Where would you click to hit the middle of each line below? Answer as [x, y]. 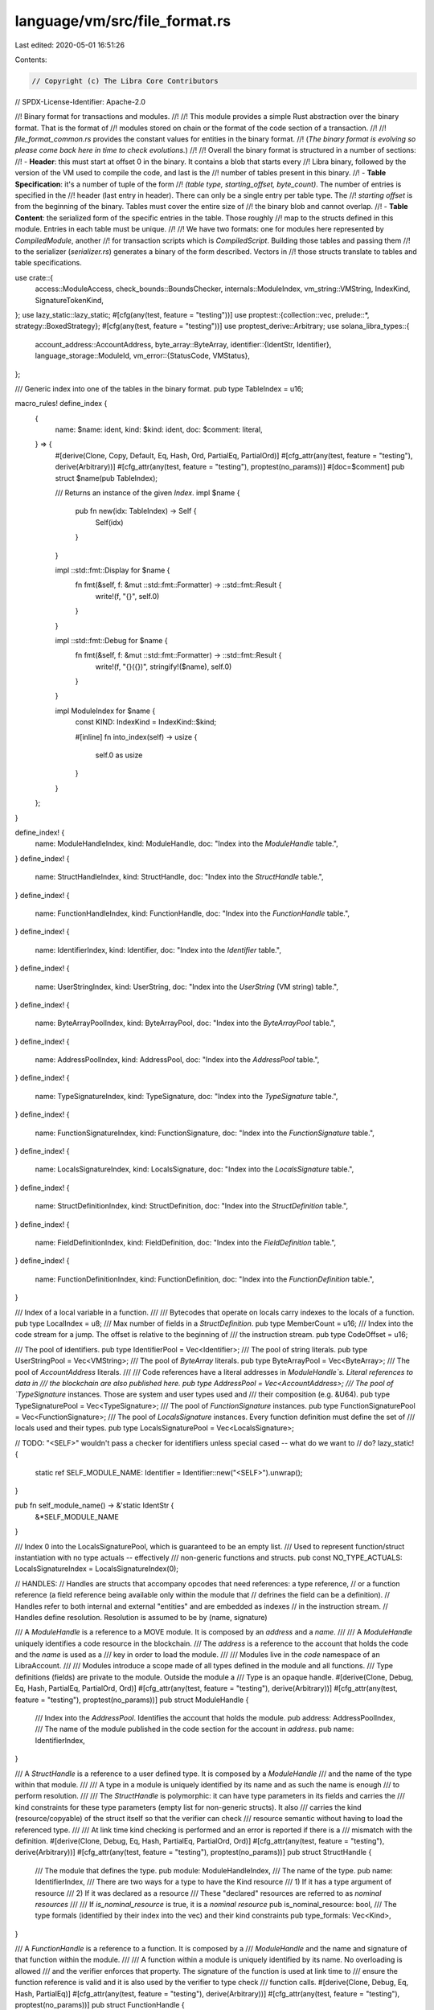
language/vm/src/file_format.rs [123, 21]
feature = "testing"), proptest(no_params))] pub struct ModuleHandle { [132, 1700]
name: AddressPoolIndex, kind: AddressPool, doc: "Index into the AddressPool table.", [177, 1060]
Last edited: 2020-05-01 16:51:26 [70, 45]
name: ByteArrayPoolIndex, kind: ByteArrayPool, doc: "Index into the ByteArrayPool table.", [185, 1023]
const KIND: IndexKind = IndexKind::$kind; [146, 722]
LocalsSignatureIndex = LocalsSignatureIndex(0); [97, 1569]
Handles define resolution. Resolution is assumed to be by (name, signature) [141, 1617]
